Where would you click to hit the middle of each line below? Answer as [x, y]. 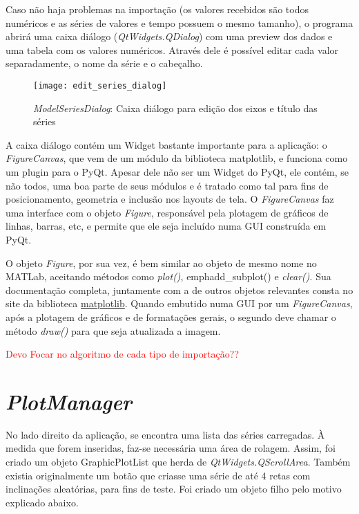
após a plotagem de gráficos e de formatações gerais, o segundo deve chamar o [171, 316]
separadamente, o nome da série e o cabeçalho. [104, 63]
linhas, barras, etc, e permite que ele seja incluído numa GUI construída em [166, 226]
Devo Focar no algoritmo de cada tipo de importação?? [123, 354]
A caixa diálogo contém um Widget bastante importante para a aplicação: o [166, 144]
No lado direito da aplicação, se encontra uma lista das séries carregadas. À [165, 434]
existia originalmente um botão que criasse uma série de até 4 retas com [158, 475]
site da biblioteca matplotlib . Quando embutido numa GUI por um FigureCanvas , [179, 303]
